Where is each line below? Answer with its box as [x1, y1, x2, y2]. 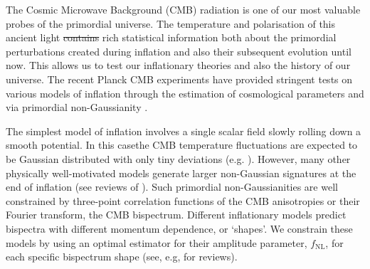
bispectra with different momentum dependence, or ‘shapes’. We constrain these [6, 221, 353, 236]
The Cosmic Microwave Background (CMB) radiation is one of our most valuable [6, 2, 361, 16]
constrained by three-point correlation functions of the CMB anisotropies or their [6, 193, 360, 208]
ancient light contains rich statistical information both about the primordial [6, 30, 337, 45]
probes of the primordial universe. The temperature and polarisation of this [6, 16, 336, 31]
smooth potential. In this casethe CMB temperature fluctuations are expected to [6, 137, 358, 152]
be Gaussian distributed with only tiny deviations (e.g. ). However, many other [6, 151, 351, 166]
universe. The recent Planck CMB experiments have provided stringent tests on [6, 71, 353, 86]
